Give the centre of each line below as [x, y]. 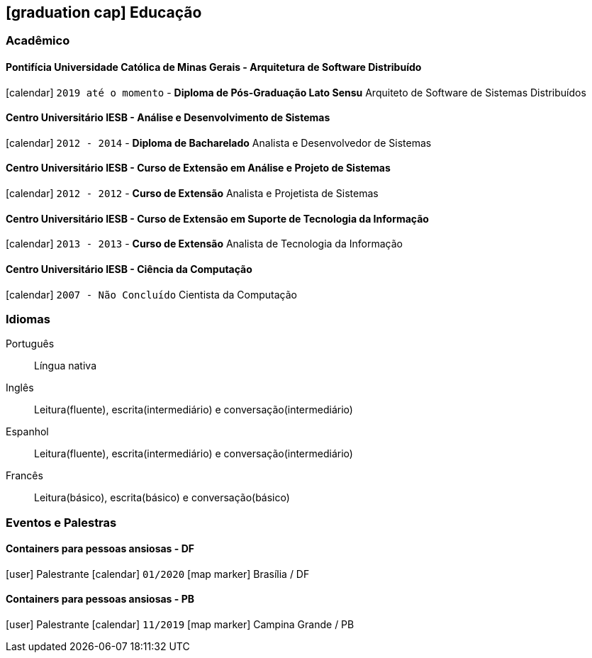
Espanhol [27, 432]
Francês [24, 476]
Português [30, 344]
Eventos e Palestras [61, 522]
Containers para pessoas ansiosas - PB [100, 599]
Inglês [20, 388]
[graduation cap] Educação [104, 12]
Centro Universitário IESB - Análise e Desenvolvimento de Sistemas [168, 118]
